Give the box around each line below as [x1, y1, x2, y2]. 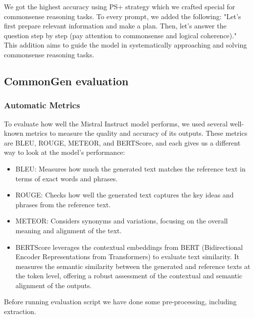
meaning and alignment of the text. [15, 225, 122, 235]
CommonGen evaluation [4, 73, 129, 88]
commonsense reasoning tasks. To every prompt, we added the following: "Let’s [4, 11, 241, 21]
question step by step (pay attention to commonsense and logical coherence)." [4, 30, 237, 40]
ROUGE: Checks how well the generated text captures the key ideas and [15, 190, 234, 200]
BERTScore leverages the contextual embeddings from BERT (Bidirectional [15, 242, 243, 252]
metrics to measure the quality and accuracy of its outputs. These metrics [25, 128, 248, 138]
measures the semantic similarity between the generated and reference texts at [15, 261, 251, 271]
